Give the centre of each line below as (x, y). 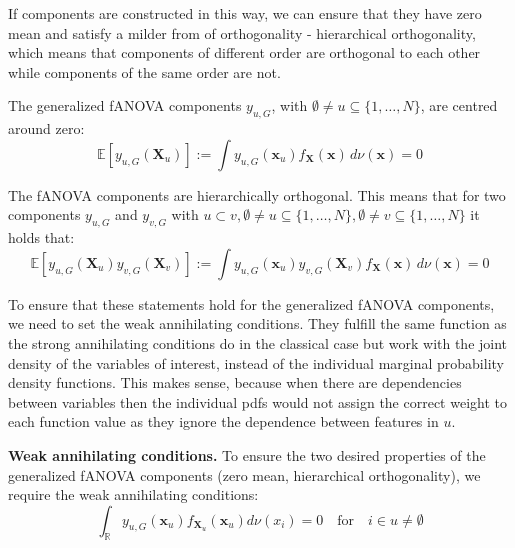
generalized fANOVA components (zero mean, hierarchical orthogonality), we (244, 474)
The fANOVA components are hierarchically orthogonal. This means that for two (257, 194)
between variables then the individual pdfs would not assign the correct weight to (257, 401)
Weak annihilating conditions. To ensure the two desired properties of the (247, 454)
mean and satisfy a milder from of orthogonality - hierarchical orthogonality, (242, 32)
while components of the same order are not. (144, 71)
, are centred (459, 105)
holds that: (41, 237)
